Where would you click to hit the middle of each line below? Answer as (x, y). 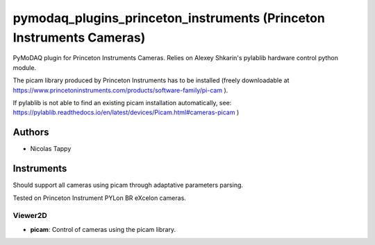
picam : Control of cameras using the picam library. (103, 229)
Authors (31, 133)
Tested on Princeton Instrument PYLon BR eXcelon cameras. (100, 198)
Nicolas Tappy (51, 149)
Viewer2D (30, 216)
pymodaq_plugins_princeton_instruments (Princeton (169, 18)
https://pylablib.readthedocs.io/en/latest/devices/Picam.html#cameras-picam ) (126, 112)
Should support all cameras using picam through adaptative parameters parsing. (128, 185)
